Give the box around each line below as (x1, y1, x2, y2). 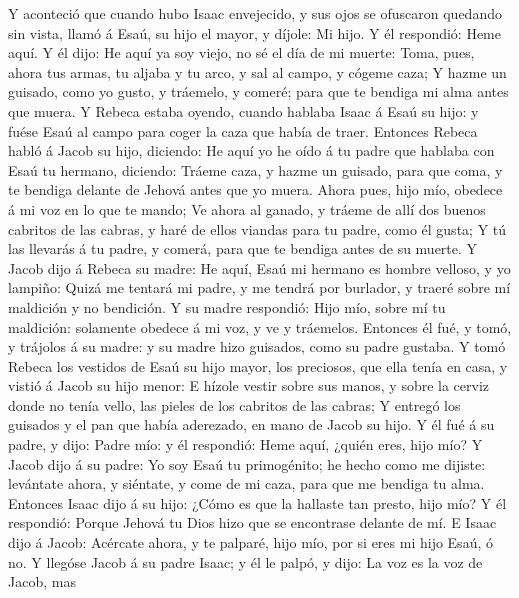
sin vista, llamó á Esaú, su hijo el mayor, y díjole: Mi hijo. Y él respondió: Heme (8, 22, 501, 43)
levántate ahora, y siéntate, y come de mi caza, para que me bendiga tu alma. (8, 473, 485, 494)
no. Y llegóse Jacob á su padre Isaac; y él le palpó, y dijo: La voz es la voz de (8, 551, 483, 572)
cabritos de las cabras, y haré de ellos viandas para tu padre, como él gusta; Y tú (8, 218, 507, 239)
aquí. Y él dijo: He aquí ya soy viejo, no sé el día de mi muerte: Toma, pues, (8, 42, 475, 63)
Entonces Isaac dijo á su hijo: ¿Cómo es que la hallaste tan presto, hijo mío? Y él (8, 492, 507, 513)
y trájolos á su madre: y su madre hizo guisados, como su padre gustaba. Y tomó (8, 336, 506, 357)
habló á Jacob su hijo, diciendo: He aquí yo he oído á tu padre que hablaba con (8, 140, 495, 161)
